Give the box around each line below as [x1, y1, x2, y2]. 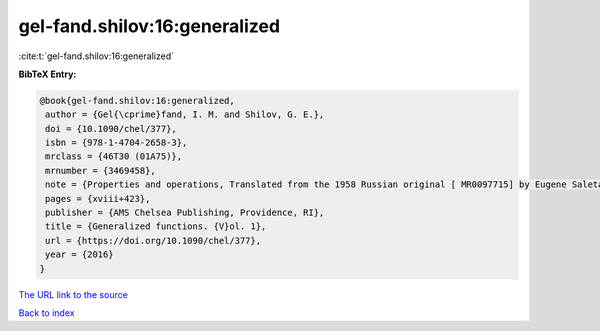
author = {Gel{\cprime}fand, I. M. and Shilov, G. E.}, [45, 109, 325, 120]
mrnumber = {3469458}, [45, 165, 157, 176]
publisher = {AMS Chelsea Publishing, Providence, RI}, [45, 207, 325, 219]
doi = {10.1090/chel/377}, [45, 123, 177, 134]
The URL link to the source [18, 288, 129, 300]
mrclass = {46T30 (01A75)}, [45, 151, 183, 162]
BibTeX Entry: [18, 68, 77, 80]
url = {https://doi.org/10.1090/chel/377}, [45, 235, 262, 246]
